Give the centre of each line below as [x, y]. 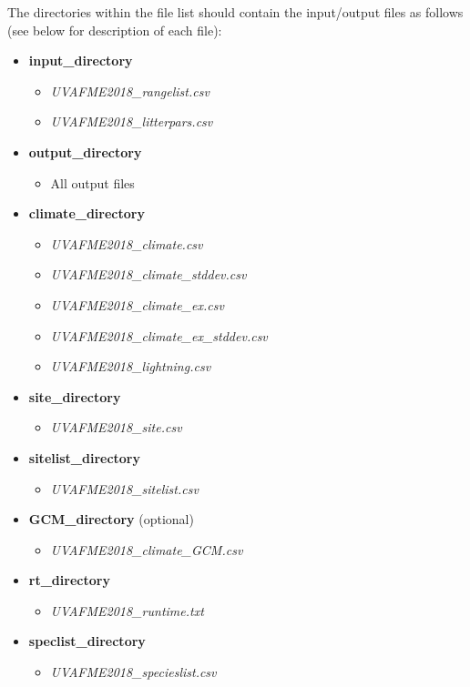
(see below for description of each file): [115, 30]
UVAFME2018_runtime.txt [127, 610]
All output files [92, 182]
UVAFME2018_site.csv [116, 427]
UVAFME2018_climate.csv [127, 243]
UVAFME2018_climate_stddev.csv [148, 274]
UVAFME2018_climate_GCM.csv [147, 549]
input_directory [81, 61]
